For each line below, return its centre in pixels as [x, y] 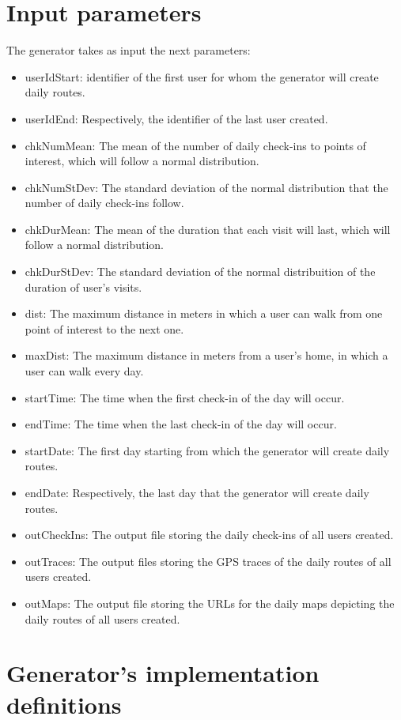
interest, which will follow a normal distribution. [142, 161]
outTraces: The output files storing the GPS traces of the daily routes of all [208, 561]
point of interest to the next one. [104, 328]
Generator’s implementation [163, 673]
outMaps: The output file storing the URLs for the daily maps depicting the [210, 603]
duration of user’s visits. [83, 286]
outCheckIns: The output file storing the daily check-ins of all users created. [209, 535]
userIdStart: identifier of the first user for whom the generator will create [202, 76]
